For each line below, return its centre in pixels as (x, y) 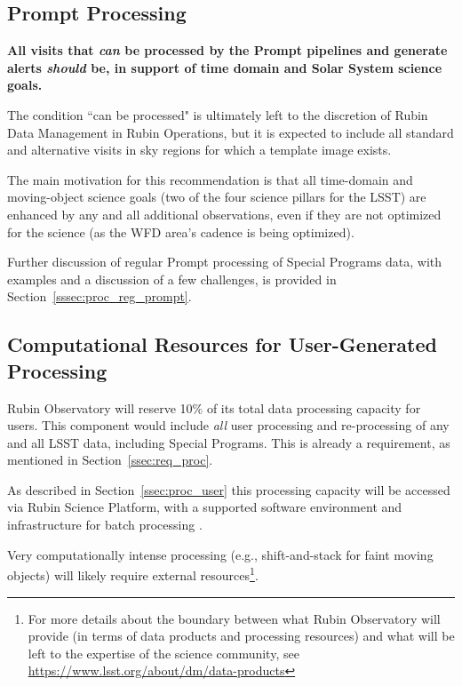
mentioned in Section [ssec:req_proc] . (110, 460)
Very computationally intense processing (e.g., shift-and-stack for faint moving (220, 554)
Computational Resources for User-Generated (222, 344)
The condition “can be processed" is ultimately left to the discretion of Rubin (218, 114)
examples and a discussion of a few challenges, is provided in (172, 279)
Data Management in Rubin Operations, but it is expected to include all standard (231, 132)
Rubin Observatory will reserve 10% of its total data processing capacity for (214, 407)
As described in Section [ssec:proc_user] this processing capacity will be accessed (229, 489)
